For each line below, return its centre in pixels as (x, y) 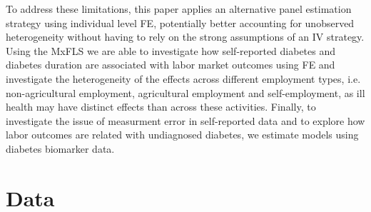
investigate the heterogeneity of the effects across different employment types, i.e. (183, 78)
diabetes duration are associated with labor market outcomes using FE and (171, 65)
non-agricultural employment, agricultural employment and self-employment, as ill (185, 92)
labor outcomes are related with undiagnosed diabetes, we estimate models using (182, 135)
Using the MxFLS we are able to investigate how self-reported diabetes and (171, 50)
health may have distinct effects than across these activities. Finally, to (161, 107)
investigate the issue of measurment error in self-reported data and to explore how (185, 120)
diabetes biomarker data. (60, 148)
